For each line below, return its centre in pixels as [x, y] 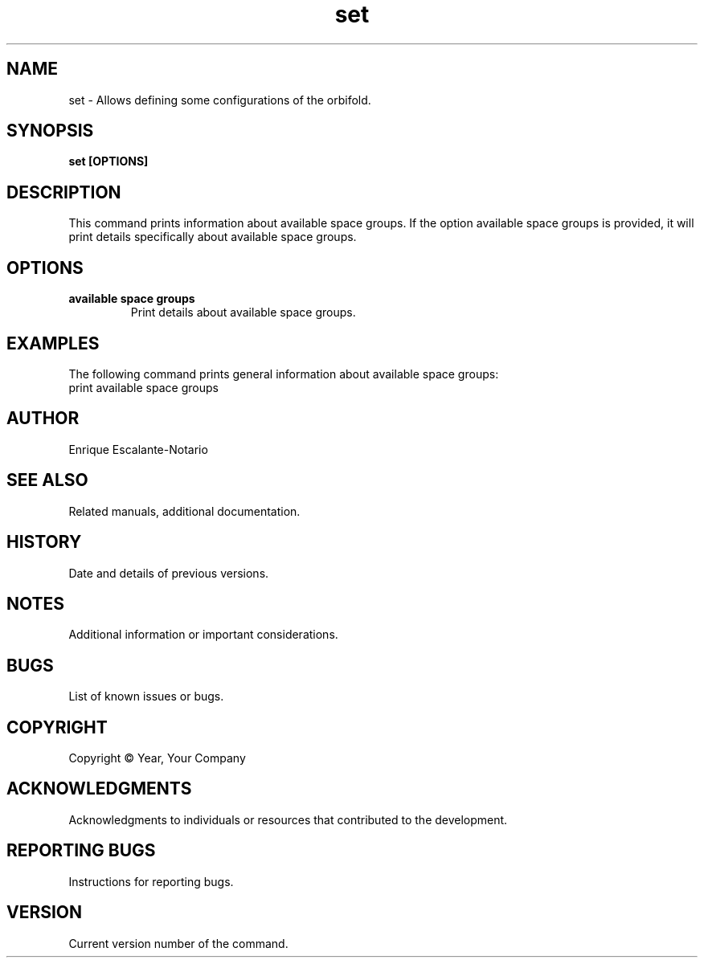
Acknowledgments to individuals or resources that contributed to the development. [288, 819]
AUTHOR [43, 419]
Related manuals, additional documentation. [184, 511]
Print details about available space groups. [243, 312]
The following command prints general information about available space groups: [284, 374]
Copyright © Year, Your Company [157, 758]
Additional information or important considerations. [203, 635]
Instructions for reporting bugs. [151, 881]
